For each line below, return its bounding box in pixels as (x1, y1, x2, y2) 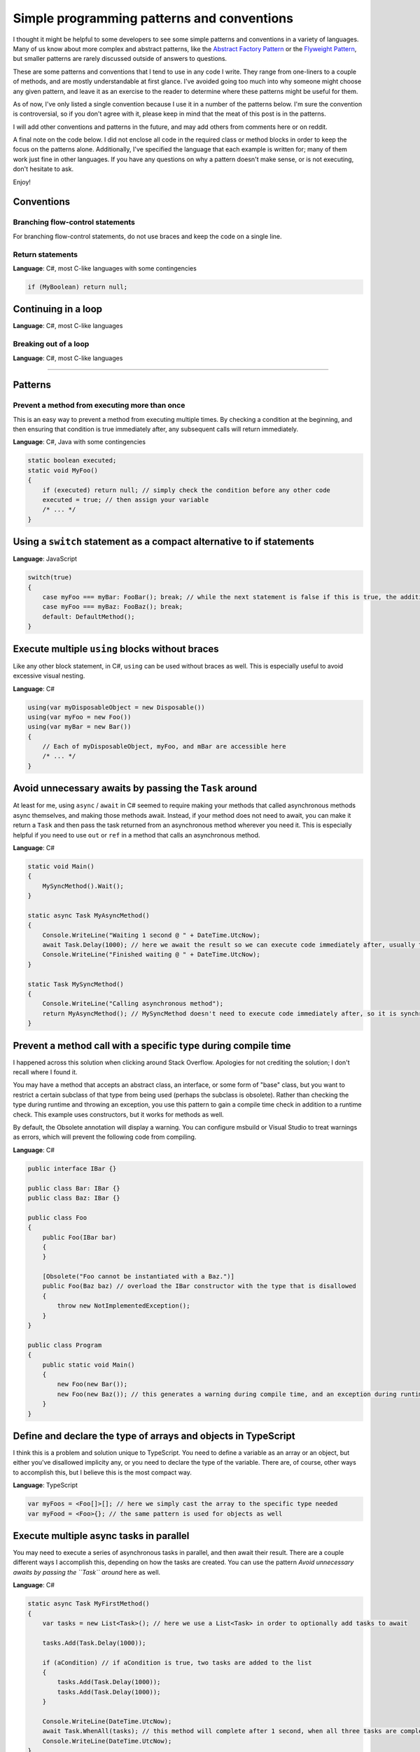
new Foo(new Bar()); (57, 1381, 128, 1388)
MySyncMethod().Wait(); (42, 882, 124, 890)
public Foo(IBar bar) (42, 1233, 117, 1241)
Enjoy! (13, 177, 31, 186)
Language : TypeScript (13, 1481, 78, 1489)
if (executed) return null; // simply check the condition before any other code (42, 486, 330, 494)
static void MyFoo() (27, 466, 98, 474)
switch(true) (27, 573, 73, 582)
